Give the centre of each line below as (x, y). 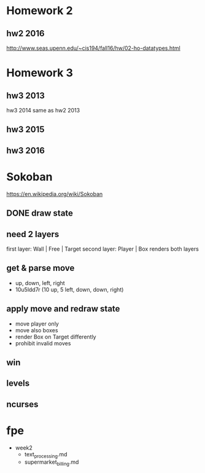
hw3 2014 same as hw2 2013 (43, 110)
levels (18, 384)
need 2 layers (33, 234)
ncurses (22, 404)
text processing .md (46, 455)
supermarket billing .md (52, 463)
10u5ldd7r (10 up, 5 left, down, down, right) (69, 289)
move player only (37, 324)
